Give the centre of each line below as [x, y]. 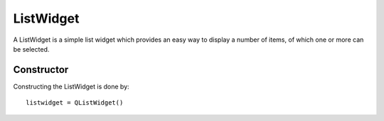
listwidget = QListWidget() [75, 103]
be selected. [31, 49]
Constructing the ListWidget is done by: [71, 86]
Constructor [41, 70]
